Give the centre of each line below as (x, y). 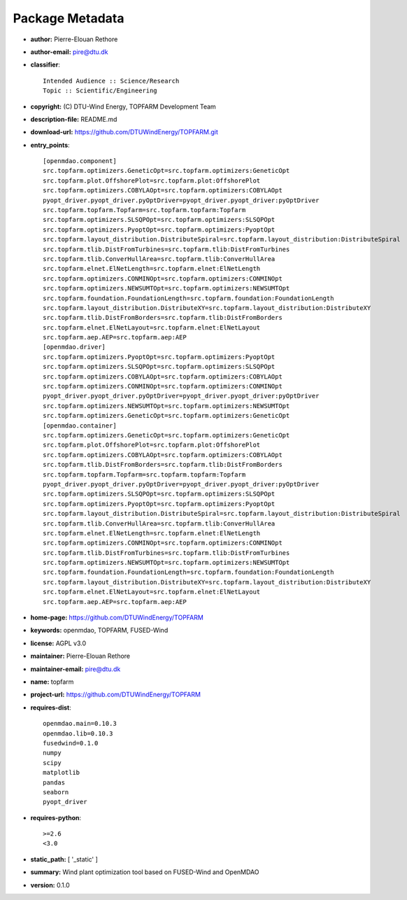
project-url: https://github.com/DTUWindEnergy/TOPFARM (115, 695)
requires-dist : (51, 708)
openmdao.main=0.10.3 (80, 724)
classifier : (45, 65)
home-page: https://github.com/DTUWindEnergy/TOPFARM (117, 618)
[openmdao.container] (80, 426)
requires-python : (56, 817)
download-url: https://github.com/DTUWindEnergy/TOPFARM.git (124, 132)
